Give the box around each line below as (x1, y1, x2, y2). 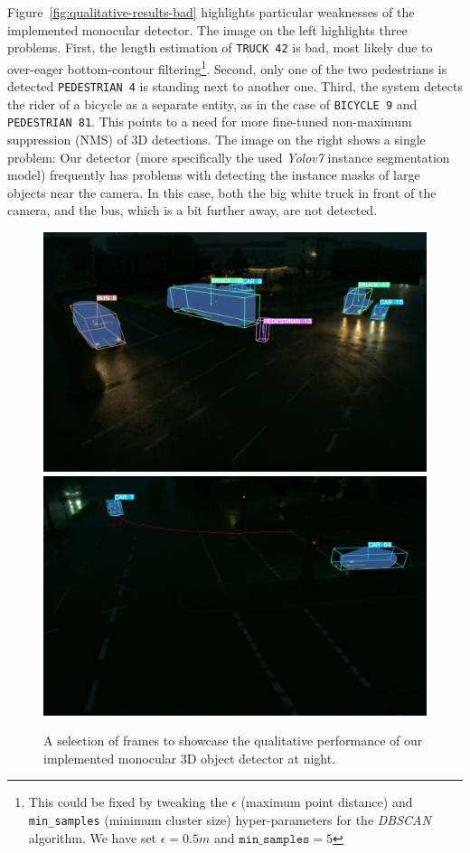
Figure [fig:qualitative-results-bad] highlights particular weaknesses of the (7, 3, 415, 21)
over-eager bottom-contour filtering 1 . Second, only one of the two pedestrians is (7, 56, 447, 78)
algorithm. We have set (28, 828, 157, 847)
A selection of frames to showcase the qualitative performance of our (43, 731, 423, 750)
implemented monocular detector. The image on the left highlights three (7, 20, 408, 39)
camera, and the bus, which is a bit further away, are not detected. (7, 201, 378, 220)
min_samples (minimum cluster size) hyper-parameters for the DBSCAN (28, 811, 431, 829)
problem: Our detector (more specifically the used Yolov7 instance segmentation (7, 147, 450, 166)
